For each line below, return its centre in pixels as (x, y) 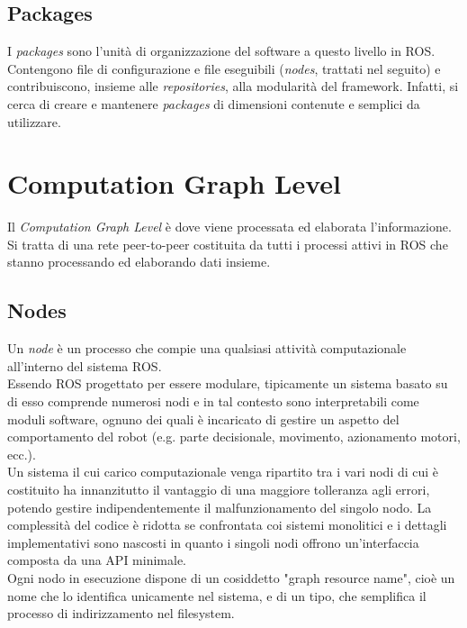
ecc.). (22, 454)
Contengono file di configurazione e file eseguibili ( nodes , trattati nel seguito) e (224, 68)
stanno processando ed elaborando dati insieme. (139, 262)
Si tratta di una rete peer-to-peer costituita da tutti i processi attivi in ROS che (228, 244)
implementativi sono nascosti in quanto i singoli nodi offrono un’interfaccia (213, 542)
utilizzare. (34, 121)
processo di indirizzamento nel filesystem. (121, 613)
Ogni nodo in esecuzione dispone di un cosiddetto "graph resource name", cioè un (231, 578)
